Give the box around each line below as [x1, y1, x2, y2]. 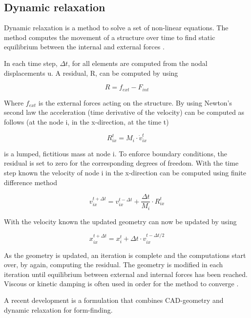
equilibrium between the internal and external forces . [4, 42, 165, 52]
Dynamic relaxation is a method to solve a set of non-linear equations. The [4, 22, 229, 33]
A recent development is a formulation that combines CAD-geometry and [4, 295, 224, 305]
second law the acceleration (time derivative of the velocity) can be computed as [4, 107, 245, 117]
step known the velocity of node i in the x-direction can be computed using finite [4, 168, 247, 178]
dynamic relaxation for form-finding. [4, 304, 113, 315]
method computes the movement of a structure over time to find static [4, 32, 215, 42]
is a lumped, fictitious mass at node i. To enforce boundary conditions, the [4, 148, 228, 158]
